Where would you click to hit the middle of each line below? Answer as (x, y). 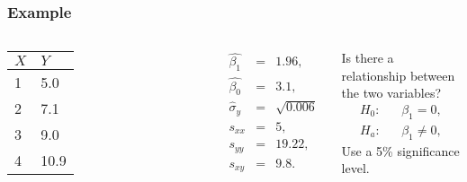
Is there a (368, 58)
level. (355, 168)
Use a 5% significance (400, 150)
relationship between (398, 75)
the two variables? (391, 93)
